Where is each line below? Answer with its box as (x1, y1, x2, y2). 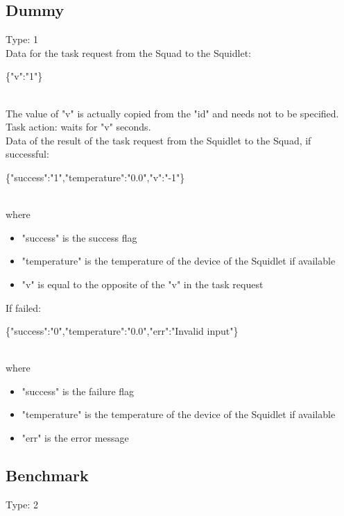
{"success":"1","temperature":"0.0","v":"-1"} (6, 169, 185, 184)
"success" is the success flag (21, 230, 137, 244)
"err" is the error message (21, 431, 129, 445)
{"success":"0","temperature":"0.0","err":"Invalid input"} (6, 324, 239, 338)
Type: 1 (6, 32, 39, 47)
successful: (6, 147, 49, 161)
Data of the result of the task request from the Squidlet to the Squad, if (6, 133, 311, 147)
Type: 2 (6, 497, 39, 511)
